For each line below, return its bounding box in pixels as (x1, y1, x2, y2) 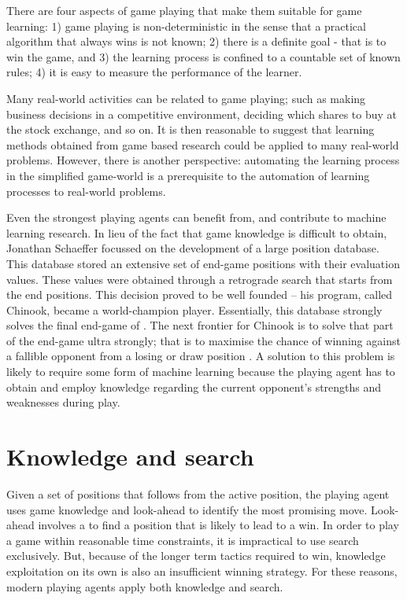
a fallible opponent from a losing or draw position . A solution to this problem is (6, 348, 395, 364)
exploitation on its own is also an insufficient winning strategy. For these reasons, (6, 562, 398, 579)
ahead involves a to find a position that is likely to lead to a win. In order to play (6, 517, 399, 533)
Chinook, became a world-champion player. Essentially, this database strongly (6, 301, 383, 318)
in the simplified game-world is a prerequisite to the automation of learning (6, 167, 370, 183)
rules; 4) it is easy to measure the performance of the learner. (6, 64, 302, 80)
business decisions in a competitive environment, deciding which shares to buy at (6, 105, 398, 122)
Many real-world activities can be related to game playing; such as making (6, 90, 366, 106)
